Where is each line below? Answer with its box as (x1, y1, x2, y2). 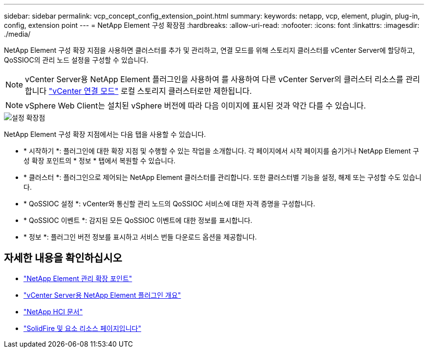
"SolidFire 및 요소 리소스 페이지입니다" (23, 324, 141, 332)
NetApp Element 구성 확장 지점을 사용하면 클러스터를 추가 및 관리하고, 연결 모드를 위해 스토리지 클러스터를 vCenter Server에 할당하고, (4, 46, 415, 54)
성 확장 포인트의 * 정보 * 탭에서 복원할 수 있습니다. (23, 156, 176, 165)
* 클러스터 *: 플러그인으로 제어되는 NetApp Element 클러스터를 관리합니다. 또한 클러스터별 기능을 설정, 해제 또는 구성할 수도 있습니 (23, 173, 422, 181)
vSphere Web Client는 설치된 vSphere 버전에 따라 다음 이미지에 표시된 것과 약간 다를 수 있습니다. (25, 101, 366, 110)
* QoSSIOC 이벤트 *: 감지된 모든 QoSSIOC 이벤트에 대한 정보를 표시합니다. (23, 216, 253, 224)
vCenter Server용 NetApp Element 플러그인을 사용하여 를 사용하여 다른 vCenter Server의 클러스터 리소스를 (25, 74, 404, 84)
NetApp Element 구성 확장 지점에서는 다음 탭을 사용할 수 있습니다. (4, 130, 206, 138)
